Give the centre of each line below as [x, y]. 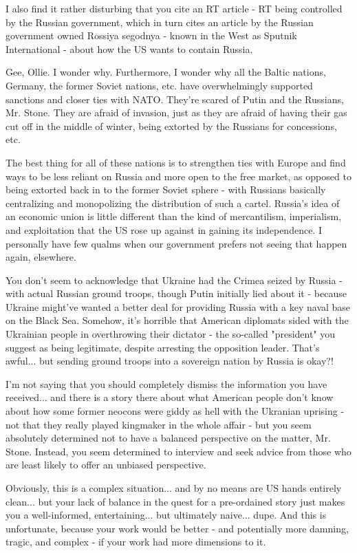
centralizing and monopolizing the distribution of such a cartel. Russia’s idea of [173, 203]
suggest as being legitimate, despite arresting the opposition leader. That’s [163, 347]
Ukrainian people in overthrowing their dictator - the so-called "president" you [171, 334]
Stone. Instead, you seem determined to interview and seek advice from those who [178, 451]
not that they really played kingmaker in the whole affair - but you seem [159, 424]
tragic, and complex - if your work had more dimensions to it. [136, 542]
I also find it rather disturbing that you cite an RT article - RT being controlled [174, 8]
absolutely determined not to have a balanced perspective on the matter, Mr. [168, 438]
